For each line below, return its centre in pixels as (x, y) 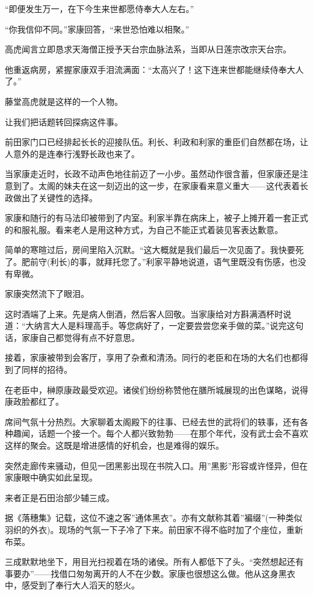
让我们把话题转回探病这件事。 (64, 121)
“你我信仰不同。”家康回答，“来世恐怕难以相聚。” (97, 29)
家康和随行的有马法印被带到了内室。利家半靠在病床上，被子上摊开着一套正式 (156, 218)
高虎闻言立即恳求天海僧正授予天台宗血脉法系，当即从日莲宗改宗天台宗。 (148, 49)
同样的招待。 (47, 369)
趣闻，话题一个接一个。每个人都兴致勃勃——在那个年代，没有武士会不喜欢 (160, 433)
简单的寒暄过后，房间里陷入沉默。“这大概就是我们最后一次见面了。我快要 (150, 250)
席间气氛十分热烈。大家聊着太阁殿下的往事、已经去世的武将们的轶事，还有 (152, 421)
